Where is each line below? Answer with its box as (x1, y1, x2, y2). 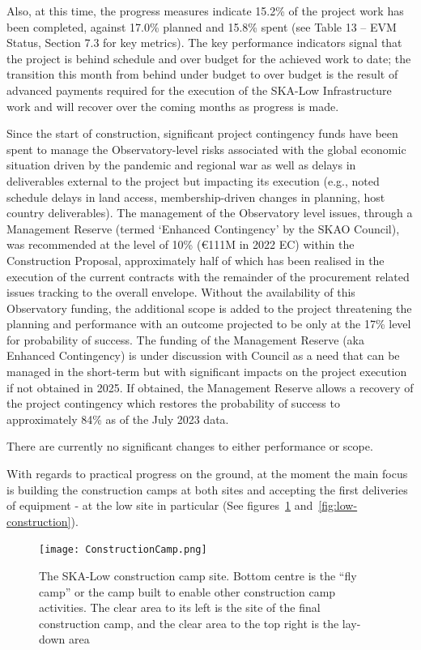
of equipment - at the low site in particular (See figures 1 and (6, 497, 313, 514)
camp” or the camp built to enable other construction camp (39, 583, 336, 600)
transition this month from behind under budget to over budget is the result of (6, 66, 398, 83)
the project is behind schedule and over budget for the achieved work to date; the (6, 49, 411, 66)
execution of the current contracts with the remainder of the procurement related (6, 267, 410, 284)
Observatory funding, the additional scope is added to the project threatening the (6, 299, 412, 316)
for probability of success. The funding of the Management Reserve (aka (6, 331, 365, 348)
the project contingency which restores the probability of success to (6, 395, 340, 412)
